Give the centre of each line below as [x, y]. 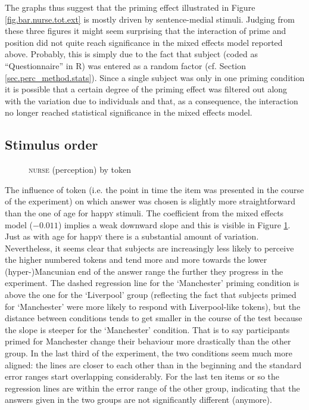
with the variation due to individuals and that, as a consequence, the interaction [152, 100]
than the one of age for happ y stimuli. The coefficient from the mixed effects [144, 212]
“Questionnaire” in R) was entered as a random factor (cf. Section [126, 65]
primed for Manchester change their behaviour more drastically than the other [148, 341]
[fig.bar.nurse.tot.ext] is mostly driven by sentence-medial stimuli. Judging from [150, 19]
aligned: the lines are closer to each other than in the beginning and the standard [153, 364]
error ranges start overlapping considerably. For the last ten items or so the [142, 376]
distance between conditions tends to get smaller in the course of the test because [154, 318]
